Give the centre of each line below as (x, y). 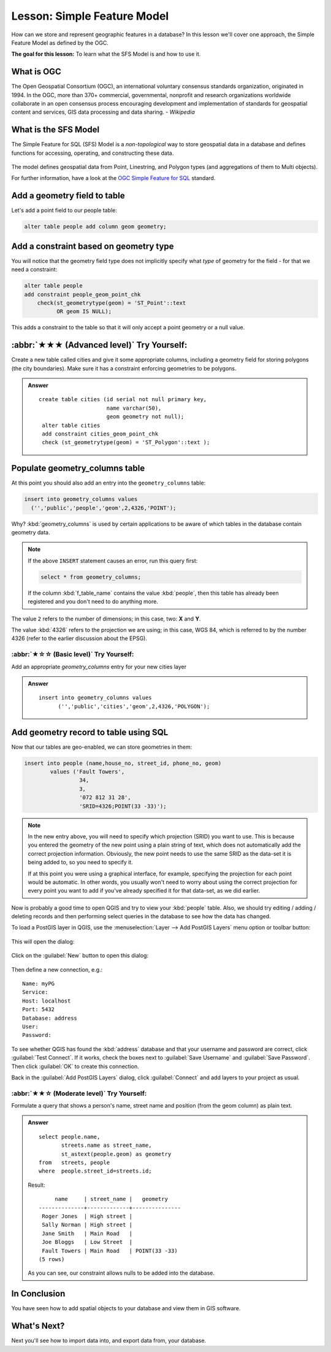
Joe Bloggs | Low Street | (87, 1242)
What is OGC (36, 72)
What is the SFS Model (55, 130)
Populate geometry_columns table (78, 468)
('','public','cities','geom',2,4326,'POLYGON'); (134, 706)
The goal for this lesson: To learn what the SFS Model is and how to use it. (106, 54)
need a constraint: (34, 270)
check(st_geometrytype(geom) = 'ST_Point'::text (112, 303)
